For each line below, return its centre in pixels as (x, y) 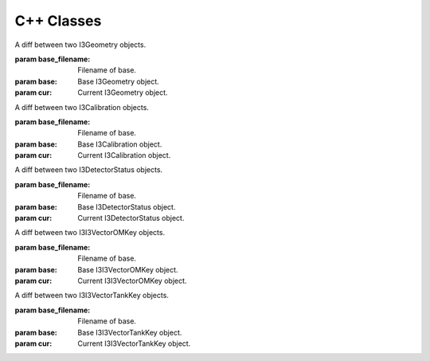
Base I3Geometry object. (118, 81)
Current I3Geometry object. (123, 92)
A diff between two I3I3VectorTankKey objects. (92, 296)
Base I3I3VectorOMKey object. (128, 269)
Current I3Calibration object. (124, 155)
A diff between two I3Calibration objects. (82, 107)
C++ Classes (58, 21)
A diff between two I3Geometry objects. (80, 45)
